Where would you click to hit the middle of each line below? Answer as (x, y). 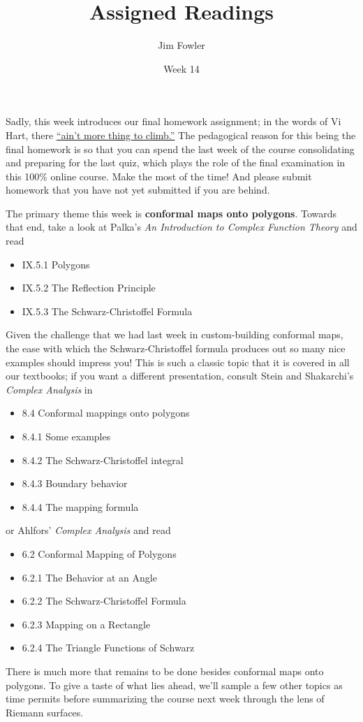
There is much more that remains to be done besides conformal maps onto (165, 671)
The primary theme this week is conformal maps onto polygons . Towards (171, 213)
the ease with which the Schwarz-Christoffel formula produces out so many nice (176, 348)
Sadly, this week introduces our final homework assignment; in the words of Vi (173, 121)
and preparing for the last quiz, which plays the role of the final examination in (176, 163)
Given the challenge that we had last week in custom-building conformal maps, (175, 334)
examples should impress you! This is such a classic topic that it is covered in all (178, 362)
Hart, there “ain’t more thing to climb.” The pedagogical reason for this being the (181, 135)
